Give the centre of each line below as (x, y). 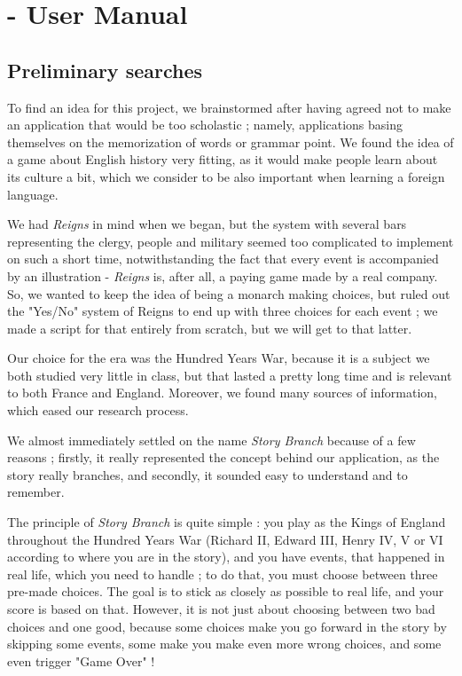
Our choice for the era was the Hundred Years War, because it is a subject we (219, 358)
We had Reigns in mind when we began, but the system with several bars (207, 224)
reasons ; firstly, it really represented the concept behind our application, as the (223, 457)
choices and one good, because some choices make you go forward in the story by (227, 626)
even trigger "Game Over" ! (81, 660)
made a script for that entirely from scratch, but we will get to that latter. (210, 328)
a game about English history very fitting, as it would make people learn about (223, 159)
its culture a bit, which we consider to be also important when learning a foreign (226, 176)
